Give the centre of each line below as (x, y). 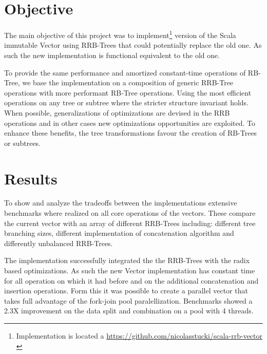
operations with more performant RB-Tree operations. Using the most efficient (128, 92)
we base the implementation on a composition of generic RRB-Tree (128, 82)
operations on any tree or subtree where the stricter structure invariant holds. (126, 103)
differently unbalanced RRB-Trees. (59, 243)
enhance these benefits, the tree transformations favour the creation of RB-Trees (131, 133)
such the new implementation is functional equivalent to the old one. (112, 55)
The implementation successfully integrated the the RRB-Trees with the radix (127, 260)
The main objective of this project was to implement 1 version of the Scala (120, 34)
